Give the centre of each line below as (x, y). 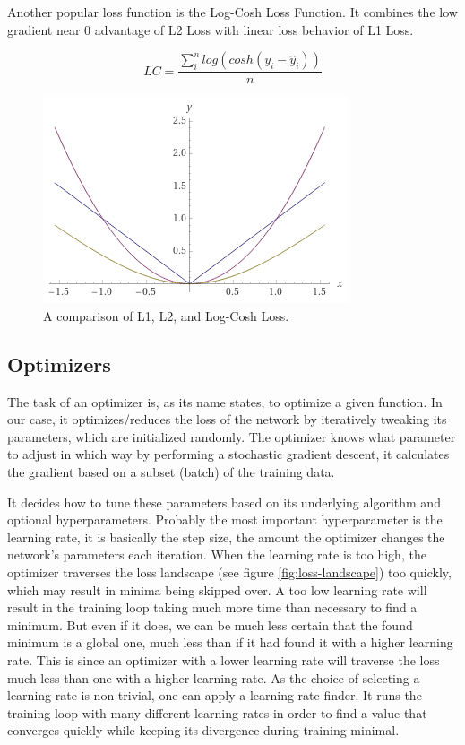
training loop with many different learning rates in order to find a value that (217, 712)
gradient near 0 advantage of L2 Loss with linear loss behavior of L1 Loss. (211, 29)
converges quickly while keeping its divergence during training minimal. (203, 730)
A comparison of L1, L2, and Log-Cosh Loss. (166, 315)
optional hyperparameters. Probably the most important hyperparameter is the (225, 520)
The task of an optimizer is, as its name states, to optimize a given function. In (225, 401)
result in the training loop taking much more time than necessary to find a (212, 607)
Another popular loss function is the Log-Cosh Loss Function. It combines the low (232, 12)
